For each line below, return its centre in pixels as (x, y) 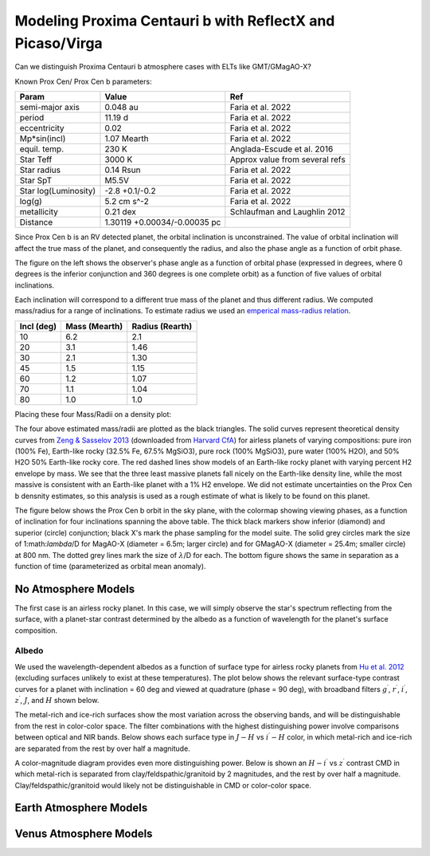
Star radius (40, 170)
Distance (36, 222)
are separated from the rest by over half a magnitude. (102, 748)
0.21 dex (121, 212)
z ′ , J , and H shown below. (57, 699)
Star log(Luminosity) (58, 191)
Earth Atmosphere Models (81, 808)
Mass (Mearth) (94, 326)
